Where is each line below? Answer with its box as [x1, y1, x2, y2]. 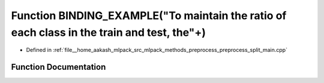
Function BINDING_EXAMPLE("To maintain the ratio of [11, 9, 287, 22]
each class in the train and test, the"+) [11, 26, 206, 39]
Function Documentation [11, 62, 106, 72]
